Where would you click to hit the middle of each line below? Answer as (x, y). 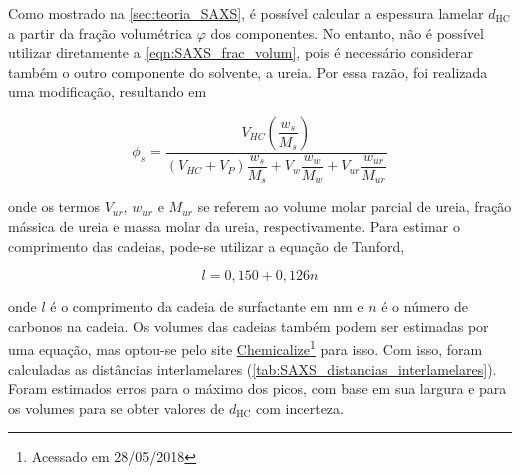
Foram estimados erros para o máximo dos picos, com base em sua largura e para (257, 388)
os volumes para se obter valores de (116, 407)
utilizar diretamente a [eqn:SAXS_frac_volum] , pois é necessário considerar (240, 52)
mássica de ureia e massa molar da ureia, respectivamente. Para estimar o (234, 225)
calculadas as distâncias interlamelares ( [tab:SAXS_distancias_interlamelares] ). (252, 368)
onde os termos (54, 206)
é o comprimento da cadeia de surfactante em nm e (207, 306)
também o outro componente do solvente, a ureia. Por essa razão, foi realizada (248, 71)
